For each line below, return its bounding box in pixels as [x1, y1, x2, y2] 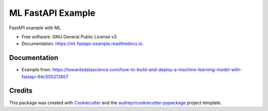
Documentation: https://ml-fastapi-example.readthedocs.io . [21, 41, 144, 47]
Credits [9, 87, 33, 95]
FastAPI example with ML [9, 25, 61, 31]
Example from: [21, 67, 52, 73]
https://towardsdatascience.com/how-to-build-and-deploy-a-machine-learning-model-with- [52, 67, 242, 73]
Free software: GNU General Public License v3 [21, 34, 117, 40]
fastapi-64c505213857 [21, 73, 69, 79]
